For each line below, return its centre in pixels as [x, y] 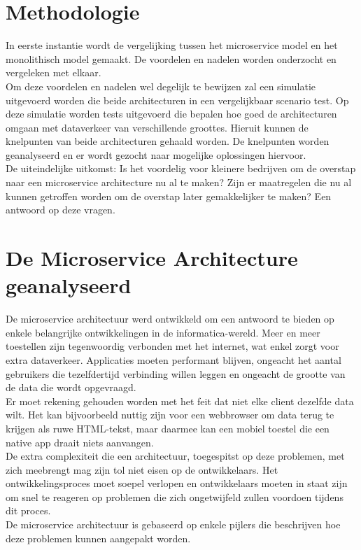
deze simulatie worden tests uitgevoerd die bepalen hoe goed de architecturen [171, 114]
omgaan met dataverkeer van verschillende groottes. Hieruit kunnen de [157, 127]
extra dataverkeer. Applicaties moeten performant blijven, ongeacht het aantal [174, 359]
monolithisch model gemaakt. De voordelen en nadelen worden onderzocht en [171, 58]
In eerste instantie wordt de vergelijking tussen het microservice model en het [172, 45]
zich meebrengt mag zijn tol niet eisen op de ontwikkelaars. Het [142, 469]
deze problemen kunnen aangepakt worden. [98, 538]
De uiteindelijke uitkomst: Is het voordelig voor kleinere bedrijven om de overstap [181, 168]
